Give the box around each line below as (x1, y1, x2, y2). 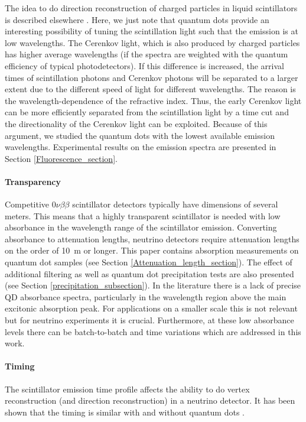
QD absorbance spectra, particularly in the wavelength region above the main (5, 290, 287, 303)
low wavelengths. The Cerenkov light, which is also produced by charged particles (5, 36, 300, 48)
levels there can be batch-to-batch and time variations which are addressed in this (5, 325, 301, 337)
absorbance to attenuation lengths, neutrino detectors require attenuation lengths (5, 232, 300, 245)
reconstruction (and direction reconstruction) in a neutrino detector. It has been (5, 394, 295, 407)
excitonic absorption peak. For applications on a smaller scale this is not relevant (5, 302, 298, 314)
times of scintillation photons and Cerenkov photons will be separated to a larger (5, 71, 298, 83)
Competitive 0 (5, 198, 56, 210)
